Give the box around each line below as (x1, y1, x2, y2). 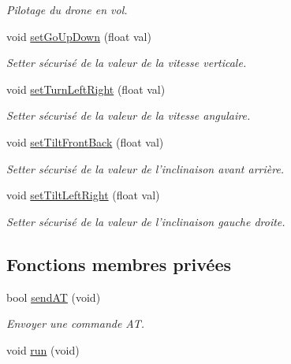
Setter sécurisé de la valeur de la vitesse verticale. (6, 54, 247, 71)
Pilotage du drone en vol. (6, 2, 128, 17)
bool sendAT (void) (6, 288, 101, 305)
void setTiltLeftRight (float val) (6, 187, 160, 203)
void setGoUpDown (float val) (6, 28, 151, 44)
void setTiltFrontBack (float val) (6, 133, 164, 150)
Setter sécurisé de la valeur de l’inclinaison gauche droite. (6, 213, 285, 229)
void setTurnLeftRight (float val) (6, 80, 166, 97)
